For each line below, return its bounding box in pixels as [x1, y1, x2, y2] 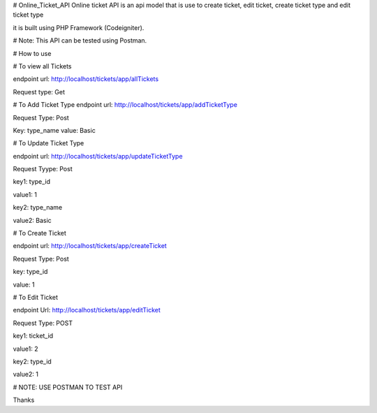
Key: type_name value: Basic [13, 126, 96, 134]
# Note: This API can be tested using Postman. [13, 36, 147, 45]
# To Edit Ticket [13, 293, 59, 301]
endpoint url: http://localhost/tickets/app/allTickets [13, 75, 159, 83]
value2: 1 [13, 370, 38, 379]
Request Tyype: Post [13, 165, 73, 173]
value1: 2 [13, 345, 38, 353]
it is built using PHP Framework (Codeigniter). [13, 23, 145, 31]
